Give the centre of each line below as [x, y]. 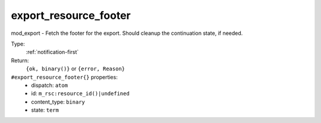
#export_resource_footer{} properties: [64, 77]
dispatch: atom [50, 85]
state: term [45, 110]
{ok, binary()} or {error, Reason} [75, 69]
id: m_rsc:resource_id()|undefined [81, 93]
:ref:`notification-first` [52, 52]
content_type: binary [58, 102]
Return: [20, 60]
